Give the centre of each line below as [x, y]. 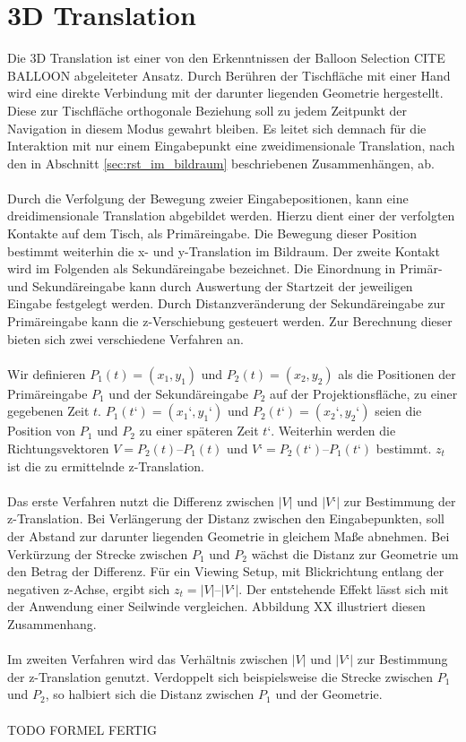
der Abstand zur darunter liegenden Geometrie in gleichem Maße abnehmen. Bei [229, 535]
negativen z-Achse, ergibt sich [89, 588]
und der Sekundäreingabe [179, 393]
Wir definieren [47, 373]
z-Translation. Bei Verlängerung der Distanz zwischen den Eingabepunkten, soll [226, 518]
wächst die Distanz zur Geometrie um [355, 553]
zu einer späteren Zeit [199, 431]
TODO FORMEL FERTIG [82, 729]
